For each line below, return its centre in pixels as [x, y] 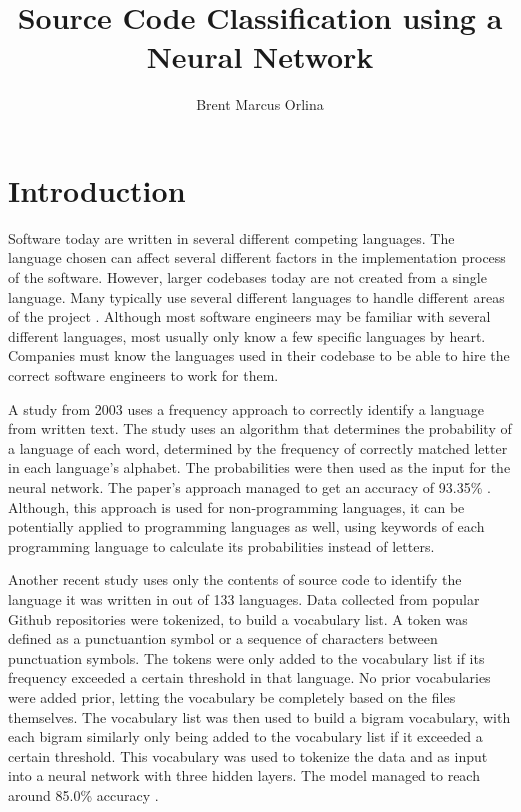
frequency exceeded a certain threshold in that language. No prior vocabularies [249, 677]
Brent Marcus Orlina [260, 104]
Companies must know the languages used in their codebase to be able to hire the [259, 355]
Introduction [97, 189]
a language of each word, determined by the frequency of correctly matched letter [258, 447]
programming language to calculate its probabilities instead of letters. [221, 545]
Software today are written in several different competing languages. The [231, 237]
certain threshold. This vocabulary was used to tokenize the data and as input [248, 755]
